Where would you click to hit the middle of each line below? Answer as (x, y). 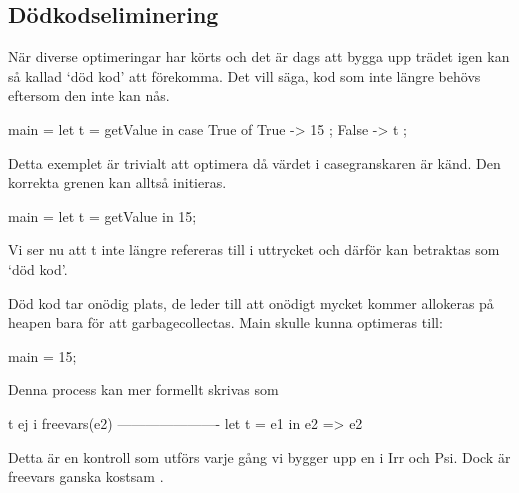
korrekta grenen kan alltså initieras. (117, 182)
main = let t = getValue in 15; (102, 215)
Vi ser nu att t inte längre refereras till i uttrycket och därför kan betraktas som (254, 249)
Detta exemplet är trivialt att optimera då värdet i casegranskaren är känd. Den (254, 162)
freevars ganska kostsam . (86, 476)
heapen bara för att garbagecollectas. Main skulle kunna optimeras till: (225, 322)
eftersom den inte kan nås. (89, 95)
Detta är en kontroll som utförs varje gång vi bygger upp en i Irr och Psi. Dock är (259, 456)
